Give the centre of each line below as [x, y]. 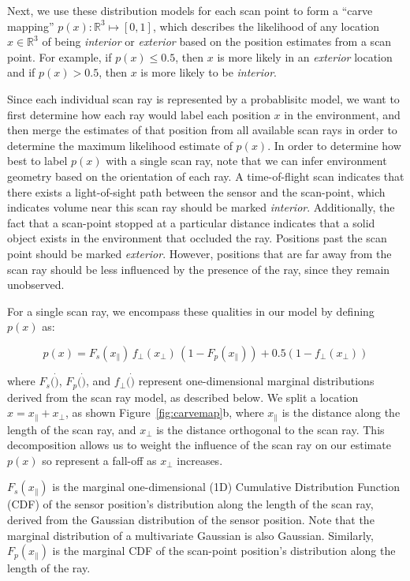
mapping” [31, 26]
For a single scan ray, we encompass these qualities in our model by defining [191, 311]
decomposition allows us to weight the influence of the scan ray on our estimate [199, 445]
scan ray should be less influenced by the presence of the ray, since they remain [199, 269]
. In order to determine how [334, 145]
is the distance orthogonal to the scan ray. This [270, 429]
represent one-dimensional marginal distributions [256, 381]
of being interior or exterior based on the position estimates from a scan [217, 41]
